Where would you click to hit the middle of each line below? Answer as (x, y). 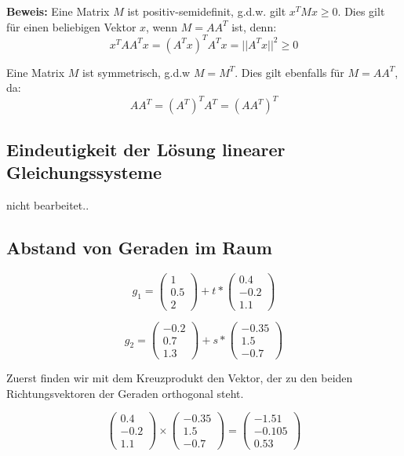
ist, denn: (254, 26)
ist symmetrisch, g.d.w (136, 72)
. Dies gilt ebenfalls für (289, 72)
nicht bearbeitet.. (48, 204)
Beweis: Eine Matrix (58, 11)
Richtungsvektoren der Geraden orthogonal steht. (125, 393)
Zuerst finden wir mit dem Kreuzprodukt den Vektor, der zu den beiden (180, 378)
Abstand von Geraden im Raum (139, 247)
